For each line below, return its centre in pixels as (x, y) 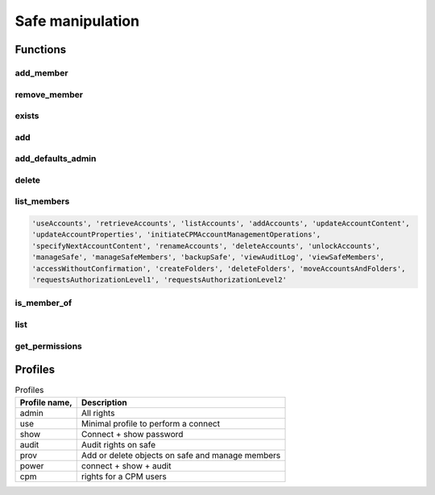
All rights (98, 413)
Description (104, 402)
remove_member (49, 94)
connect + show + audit (126, 465)
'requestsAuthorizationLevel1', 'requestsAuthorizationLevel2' (159, 280)
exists (27, 116)
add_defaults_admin (56, 159)
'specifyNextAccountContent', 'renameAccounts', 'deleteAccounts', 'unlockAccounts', (206, 246)
